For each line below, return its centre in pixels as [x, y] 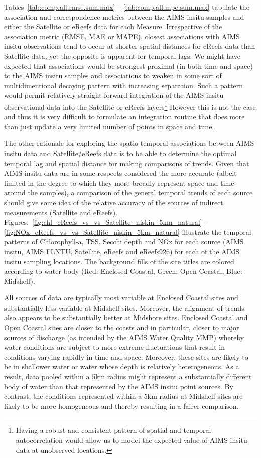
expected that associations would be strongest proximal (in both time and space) [128, 65]
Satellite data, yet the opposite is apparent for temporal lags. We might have [122, 55]
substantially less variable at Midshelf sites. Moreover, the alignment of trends [124, 307]
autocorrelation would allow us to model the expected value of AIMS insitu [132, 440]
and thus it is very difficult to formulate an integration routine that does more [124, 117]
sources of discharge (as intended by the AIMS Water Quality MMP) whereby [124, 337]
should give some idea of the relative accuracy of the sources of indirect [114, 202]
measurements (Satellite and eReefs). [61, 212]
